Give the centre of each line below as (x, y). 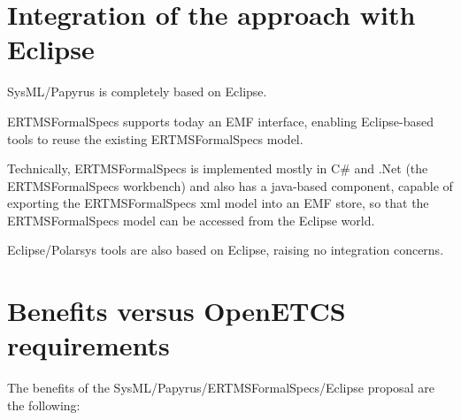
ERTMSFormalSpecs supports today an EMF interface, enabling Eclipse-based (221, 121)
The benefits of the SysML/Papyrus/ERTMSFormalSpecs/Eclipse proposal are (221, 388)
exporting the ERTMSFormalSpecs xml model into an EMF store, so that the (218, 203)
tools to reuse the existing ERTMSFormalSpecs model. (155, 138)
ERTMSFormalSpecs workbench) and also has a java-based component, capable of (230, 185)
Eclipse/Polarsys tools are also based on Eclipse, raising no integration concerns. (226, 250)
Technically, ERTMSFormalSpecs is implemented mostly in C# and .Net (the (218, 168)
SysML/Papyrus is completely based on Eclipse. (137, 92)
